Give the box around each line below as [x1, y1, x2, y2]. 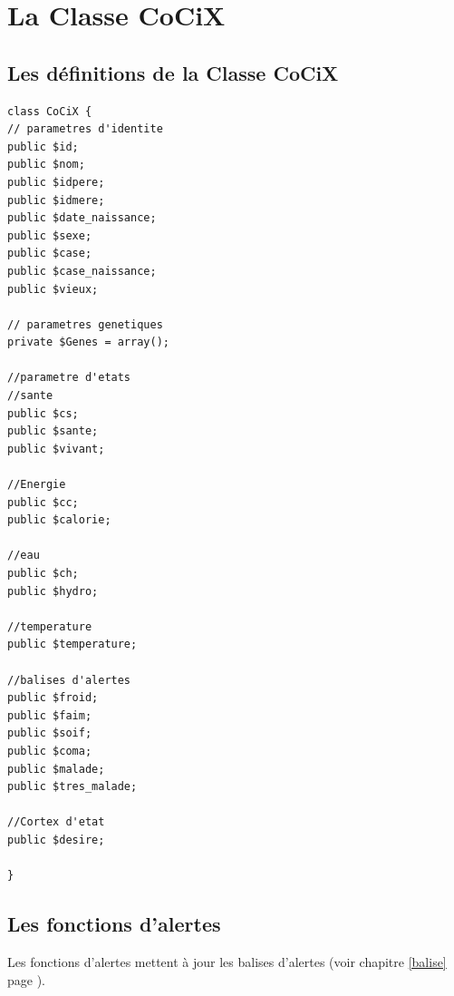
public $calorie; [7, 513, 111, 527]
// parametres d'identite [7, 122, 163, 136]
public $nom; [7, 158, 85, 171]
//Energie [7, 478, 66, 492]
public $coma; [7, 744, 92, 757]
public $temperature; [7, 638, 138, 651]
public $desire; [7, 833, 105, 846]
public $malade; [7, 762, 105, 776]
